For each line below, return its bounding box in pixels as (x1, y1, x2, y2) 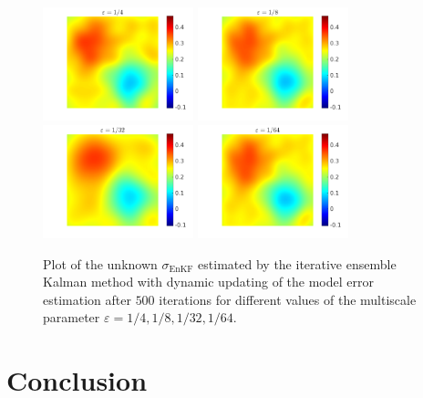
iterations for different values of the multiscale (159, 289, 417, 309)
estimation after (43, 289, 131, 309)
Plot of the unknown (43, 254, 158, 273)
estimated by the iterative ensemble (198, 254, 397, 273)
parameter (43, 308, 100, 327)
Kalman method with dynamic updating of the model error (43, 272, 374, 291)
